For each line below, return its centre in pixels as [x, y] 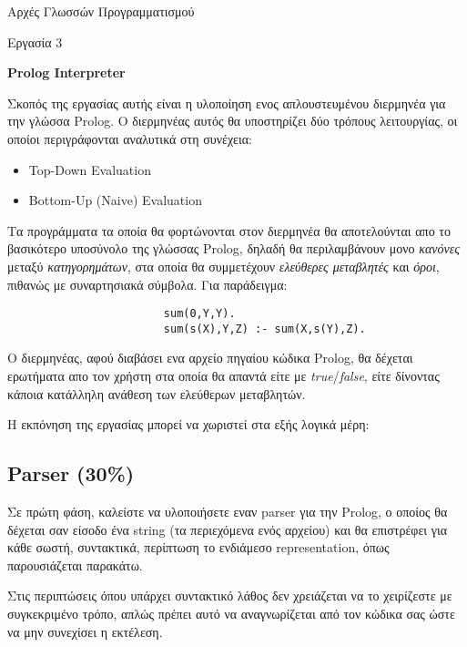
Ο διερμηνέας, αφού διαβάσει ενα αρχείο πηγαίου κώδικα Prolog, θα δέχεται [210, 358]
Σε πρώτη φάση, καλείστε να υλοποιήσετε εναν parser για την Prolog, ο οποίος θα [228, 512]
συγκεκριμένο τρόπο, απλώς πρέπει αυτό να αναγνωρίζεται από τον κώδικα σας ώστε [231, 613]
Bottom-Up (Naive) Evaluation [115, 200]
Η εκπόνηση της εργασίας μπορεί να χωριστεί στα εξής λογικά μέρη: [188, 424]
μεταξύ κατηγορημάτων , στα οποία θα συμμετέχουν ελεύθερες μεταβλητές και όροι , [223, 266]
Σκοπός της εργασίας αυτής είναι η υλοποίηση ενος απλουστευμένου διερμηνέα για [227, 103]
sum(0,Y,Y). [199, 314]
